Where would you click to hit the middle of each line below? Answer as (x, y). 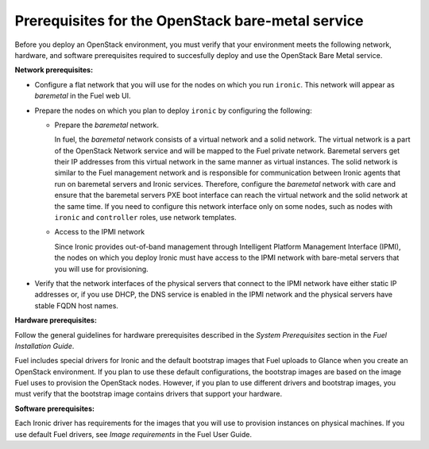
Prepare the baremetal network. (106, 125)
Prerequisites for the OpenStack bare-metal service (189, 21)
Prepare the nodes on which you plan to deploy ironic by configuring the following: (174, 110)
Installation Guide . (44, 346)
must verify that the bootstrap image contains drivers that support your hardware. (148, 394)
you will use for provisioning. (101, 269)
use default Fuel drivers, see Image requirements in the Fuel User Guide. (133, 434)
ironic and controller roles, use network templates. (146, 218)
